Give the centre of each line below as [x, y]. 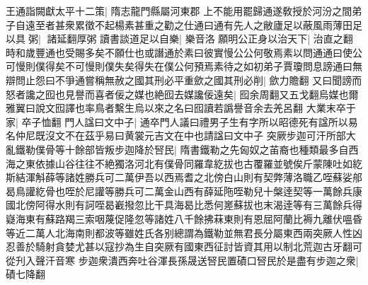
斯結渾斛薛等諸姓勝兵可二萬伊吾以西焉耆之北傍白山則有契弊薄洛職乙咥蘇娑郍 [184, 177]
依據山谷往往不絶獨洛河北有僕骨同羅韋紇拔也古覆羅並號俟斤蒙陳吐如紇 [199, 163]
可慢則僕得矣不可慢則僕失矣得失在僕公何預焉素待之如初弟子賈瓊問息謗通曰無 [184, 66]
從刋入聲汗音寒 [40, 260]
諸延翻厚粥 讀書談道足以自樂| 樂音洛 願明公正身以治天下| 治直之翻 [200, 39]
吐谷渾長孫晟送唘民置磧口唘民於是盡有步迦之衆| [248, 260]
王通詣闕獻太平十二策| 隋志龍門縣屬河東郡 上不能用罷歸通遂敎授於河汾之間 [179, 11]
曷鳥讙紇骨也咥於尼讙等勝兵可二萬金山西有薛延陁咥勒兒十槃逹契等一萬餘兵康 [184, 191]
